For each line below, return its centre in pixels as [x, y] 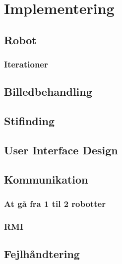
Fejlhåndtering [42, 254]
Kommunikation [46, 179]
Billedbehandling [48, 92]
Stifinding [29, 121]
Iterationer [26, 64]
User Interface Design [61, 150]
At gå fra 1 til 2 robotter [55, 204]
